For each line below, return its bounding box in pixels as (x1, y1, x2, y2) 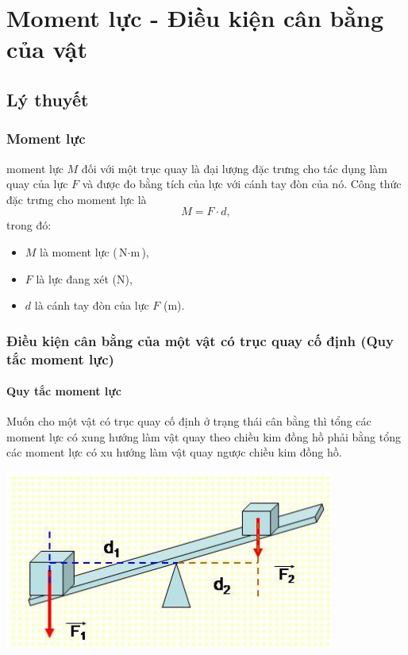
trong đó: (6, 217, 52, 233)
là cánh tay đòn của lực (34, 297, 149, 314)
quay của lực (6, 175, 68, 192)
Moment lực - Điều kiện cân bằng (6, 2, 384, 34)
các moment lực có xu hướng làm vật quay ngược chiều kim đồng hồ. (6, 444, 342, 460)
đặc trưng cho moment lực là (6, 191, 147, 207)
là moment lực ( (40, 243, 117, 260)
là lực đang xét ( (36, 270, 117, 287)
